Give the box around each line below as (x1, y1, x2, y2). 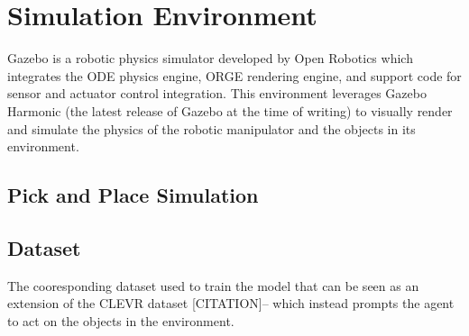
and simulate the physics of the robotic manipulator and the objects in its (7, 119, 416, 138)
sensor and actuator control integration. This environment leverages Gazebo (7, 84, 427, 103)
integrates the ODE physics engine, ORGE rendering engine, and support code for (7, 66, 462, 85)
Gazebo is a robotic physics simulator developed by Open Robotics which (7, 49, 413, 68)
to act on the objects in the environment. (7, 311, 234, 330)
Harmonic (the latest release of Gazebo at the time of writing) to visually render (7, 101, 453, 120)
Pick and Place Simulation (7, 181, 259, 209)
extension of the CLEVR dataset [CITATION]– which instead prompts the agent (7, 294, 455, 313)
